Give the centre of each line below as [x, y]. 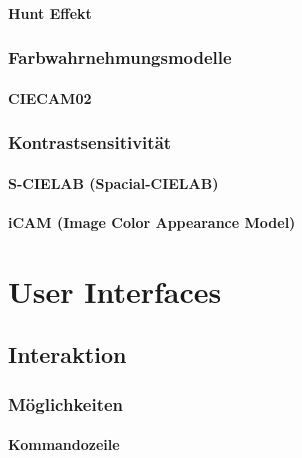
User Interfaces [115, 290]
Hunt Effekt [50, 12]
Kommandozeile [64, 444]
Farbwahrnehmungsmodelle [120, 57]
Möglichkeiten [66, 403]
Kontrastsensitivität [90, 142]
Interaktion [67, 354]
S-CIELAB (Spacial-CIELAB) [113, 182]
